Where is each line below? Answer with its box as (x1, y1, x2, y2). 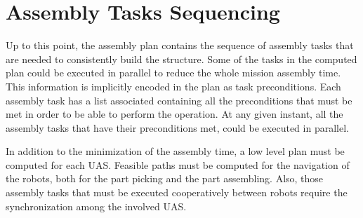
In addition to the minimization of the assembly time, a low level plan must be (6, 144, 345, 158)
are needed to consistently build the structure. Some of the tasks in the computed (6, 51, 357, 66)
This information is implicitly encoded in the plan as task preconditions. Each (6, 79, 341, 93)
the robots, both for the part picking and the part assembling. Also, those (6, 171, 324, 186)
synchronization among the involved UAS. (6, 198, 187, 213)
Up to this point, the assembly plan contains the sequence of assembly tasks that (6, 38, 354, 53)
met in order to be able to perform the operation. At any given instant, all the (6, 107, 343, 121)
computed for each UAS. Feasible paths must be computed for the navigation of (6, 157, 350, 172)
